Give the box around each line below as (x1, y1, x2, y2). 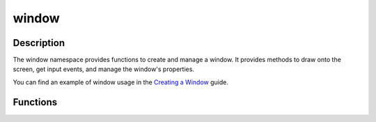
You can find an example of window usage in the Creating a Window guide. (13, 77, 229, 86)
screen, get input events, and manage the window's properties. (13, 65, 195, 73)
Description (13, 37, 65, 49)
